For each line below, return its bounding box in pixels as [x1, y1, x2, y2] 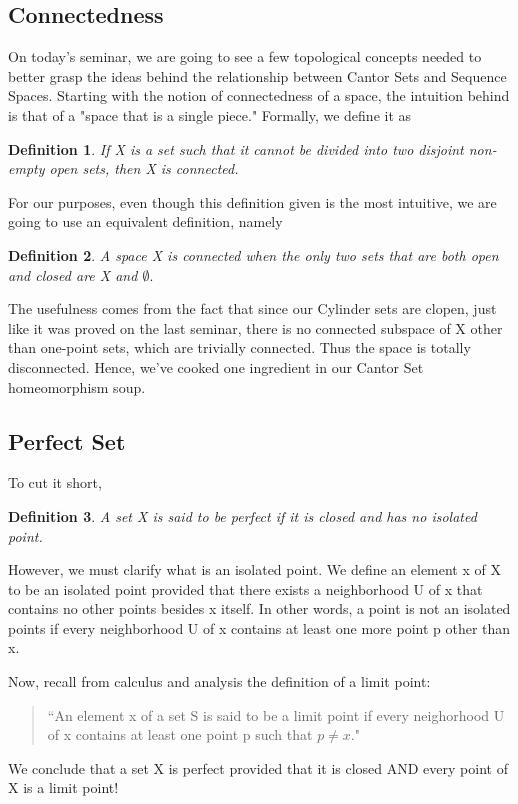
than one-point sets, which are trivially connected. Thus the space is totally [8, 337, 471, 358]
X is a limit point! [8, 777, 119, 798]
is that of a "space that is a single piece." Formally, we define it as [8, 104, 412, 125]
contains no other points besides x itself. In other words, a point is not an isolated [8, 598, 511, 619]
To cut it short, [8, 472, 102, 493]
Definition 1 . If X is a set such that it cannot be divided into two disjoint [8, 138, 464, 159]
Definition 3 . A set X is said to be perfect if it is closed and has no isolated [8, 505, 477, 526]
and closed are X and [8, 264, 138, 285]
